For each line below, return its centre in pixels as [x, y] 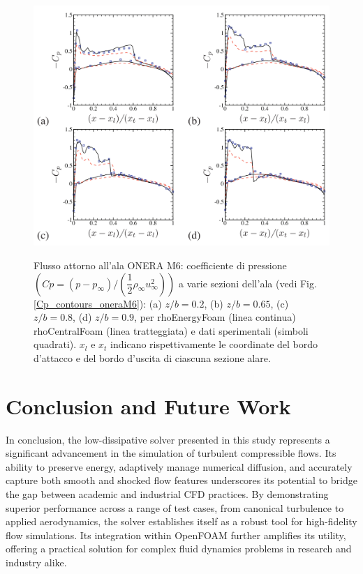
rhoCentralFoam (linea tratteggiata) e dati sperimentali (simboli [171, 330]
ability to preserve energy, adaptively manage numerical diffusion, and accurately [179, 466]
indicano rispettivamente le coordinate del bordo [214, 344]
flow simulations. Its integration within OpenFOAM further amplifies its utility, [176, 535]
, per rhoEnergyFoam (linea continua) [215, 317]
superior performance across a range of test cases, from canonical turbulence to [175, 507]
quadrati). [55, 344]
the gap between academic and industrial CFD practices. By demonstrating [167, 494]
